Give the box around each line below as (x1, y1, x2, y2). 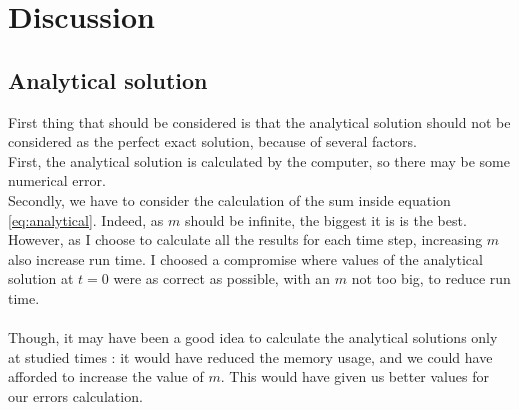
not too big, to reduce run (351, 268, 511, 289)
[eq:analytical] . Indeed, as (8, 209, 164, 230)
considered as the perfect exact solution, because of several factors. (8, 131, 417, 152)
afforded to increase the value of (8, 366, 204, 387)
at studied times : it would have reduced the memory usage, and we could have (8, 346, 493, 367)
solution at (8, 268, 74, 289)
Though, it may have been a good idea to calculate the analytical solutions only (8, 327, 498, 348)
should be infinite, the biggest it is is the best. (184, 209, 467, 230)
